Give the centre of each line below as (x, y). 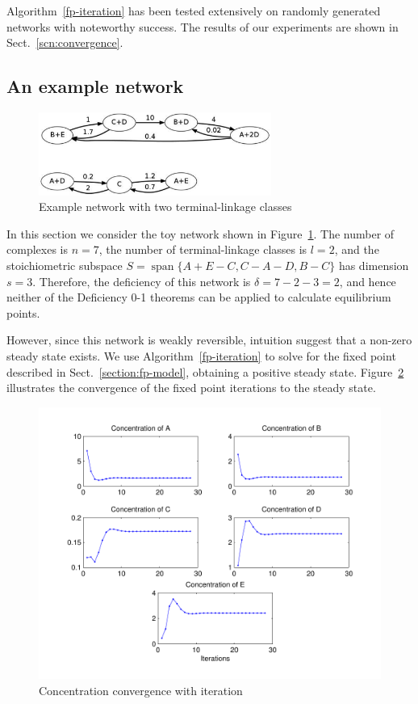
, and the (357, 249)
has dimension (374, 266)
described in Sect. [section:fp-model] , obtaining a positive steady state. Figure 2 (205, 371)
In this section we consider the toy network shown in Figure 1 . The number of (201, 233)
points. (23, 312)
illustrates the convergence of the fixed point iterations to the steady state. (191, 388)
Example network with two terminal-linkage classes (165, 207)
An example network (95, 86)
